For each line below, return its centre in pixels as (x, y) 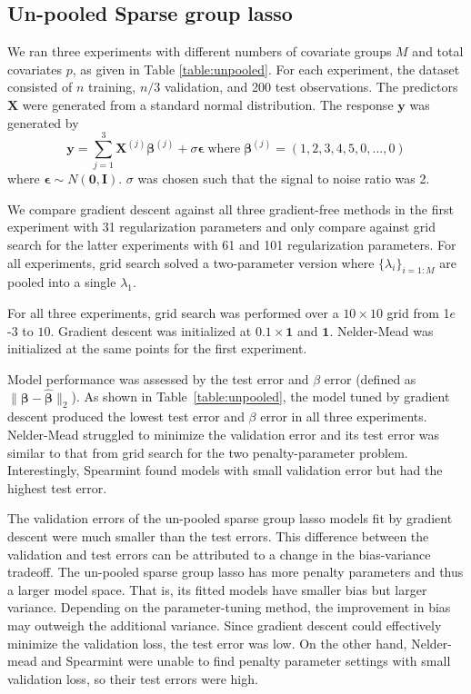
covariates (35, 69)
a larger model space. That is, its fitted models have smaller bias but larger (217, 589)
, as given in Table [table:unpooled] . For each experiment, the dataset (266, 69)
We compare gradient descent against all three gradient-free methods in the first (230, 208)
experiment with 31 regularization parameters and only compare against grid (222, 227)
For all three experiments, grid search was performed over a (173, 313)
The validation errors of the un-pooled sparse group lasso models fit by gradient (230, 518)
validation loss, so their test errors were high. (133, 678)
